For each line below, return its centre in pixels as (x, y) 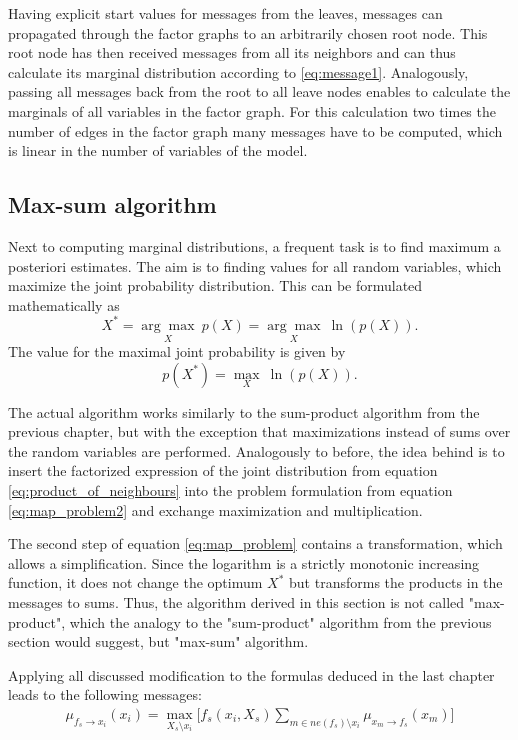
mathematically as (64, 304)
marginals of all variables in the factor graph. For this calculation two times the (252, 110)
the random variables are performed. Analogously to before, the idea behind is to (256, 450)
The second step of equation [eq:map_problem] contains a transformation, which (255, 543)
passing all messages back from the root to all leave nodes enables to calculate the (259, 91)
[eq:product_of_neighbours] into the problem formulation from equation (230, 490)
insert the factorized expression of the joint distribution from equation (223, 470)
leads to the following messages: (105, 694)
